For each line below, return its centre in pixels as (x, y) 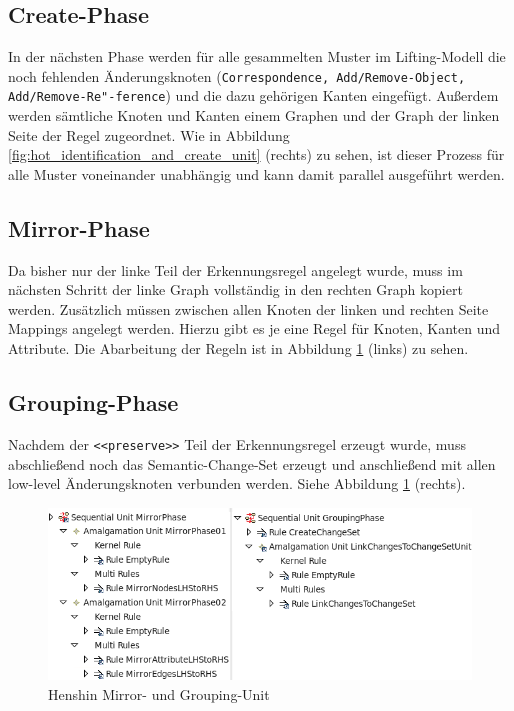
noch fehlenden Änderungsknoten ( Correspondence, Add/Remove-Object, (237, 75)
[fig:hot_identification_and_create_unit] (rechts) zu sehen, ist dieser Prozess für (256, 154)
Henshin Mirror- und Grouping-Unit (159, 693)
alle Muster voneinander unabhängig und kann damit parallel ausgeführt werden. (256, 173)
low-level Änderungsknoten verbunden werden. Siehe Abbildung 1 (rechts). (237, 483)
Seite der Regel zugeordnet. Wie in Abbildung (149, 134)
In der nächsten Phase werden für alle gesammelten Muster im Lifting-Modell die (257, 56)
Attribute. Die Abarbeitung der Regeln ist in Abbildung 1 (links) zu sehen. (238, 348)
